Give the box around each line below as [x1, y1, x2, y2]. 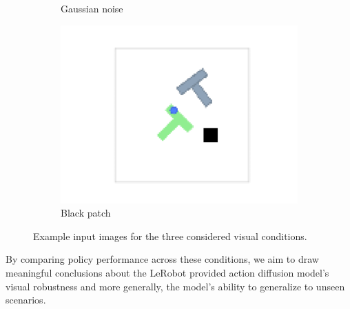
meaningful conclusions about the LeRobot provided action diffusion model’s [6, 265, 329, 279]
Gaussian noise [61, 1, 123, 15]
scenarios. [6, 292, 46, 307]
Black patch [61, 206, 111, 220]
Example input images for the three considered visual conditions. [33, 228, 307, 243]
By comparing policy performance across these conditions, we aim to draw [6, 252, 319, 266]
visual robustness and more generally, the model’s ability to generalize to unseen [6, 279, 345, 293]
